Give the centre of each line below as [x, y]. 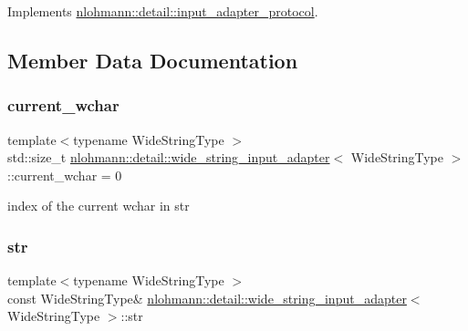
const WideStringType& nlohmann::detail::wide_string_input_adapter [207, 298]
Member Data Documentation [153, 60]
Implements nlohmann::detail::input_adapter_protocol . [163, 11]
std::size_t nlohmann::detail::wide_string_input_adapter [169, 157]
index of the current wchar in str [99, 206]
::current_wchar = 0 [65, 175]
